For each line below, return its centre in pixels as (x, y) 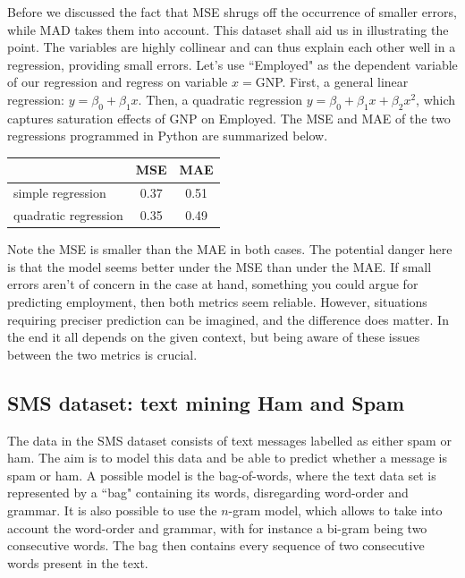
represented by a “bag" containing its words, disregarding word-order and (208, 493)
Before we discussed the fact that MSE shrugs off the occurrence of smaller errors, (232, 12)
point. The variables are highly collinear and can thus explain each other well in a (232, 47)
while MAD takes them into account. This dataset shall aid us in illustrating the (228, 29)
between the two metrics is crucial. (102, 354)
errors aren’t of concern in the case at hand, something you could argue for (213, 284)
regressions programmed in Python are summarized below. (168, 136)
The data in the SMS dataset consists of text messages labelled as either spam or (229, 440)
